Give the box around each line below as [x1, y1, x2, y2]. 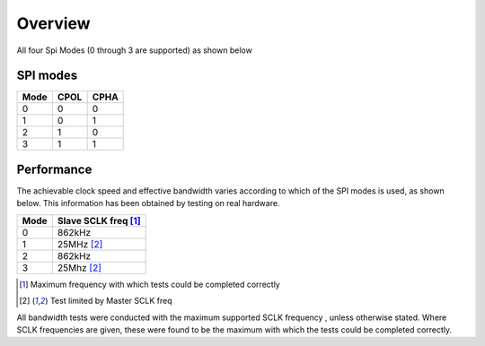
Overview [16, 13, 91, 33]
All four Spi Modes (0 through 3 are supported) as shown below [16, 45, 253, 56]
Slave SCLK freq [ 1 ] [57, 214, 141, 227]
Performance [16, 161, 93, 177]
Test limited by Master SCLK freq [49, 296, 172, 307]
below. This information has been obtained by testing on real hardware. [16, 198, 280, 209]
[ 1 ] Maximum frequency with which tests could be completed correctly [19, 279, 280, 290]
